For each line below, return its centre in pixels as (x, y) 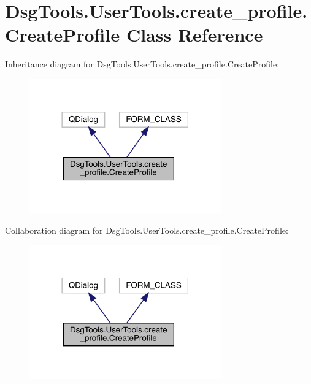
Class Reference (194, 35)
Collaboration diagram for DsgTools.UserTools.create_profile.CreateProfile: (147, 230)
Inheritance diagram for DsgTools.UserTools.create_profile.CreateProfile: (142, 64)
